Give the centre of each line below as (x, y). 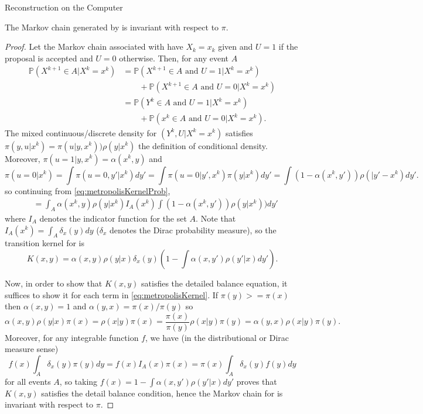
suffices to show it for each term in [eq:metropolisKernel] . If (112, 294)
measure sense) (32, 349)
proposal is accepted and (49, 58)
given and (236, 46)
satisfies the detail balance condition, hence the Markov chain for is (162, 393)
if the (288, 46)
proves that (257, 381)
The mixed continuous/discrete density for (81, 132)
